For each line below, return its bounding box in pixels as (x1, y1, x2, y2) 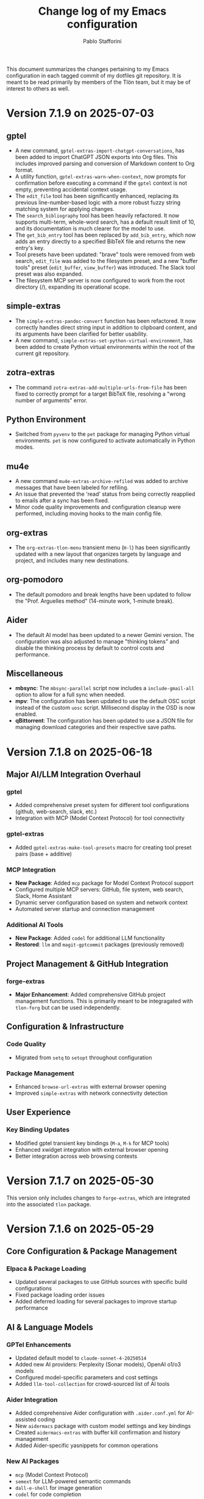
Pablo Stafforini (83, 37, 122, 45)
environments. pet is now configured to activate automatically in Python (15, 437, 195, 444)
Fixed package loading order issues (15, 1291, 105, 1298)
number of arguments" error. (15, 396, 88, 404)
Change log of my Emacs (38, 4, 167, 18)
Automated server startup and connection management (15, 905, 155, 912)
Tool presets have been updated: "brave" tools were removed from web (15, 251, 195, 258)
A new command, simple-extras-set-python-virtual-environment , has (15, 336, 193, 344)
